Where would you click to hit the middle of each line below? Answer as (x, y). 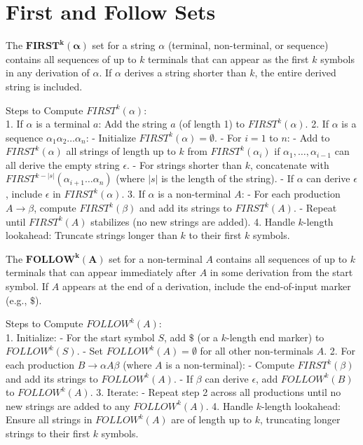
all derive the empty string (63, 164)
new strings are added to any (68, 405)
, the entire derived (295, 73)
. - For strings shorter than (184, 164)
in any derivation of (48, 73)
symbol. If (27, 286)
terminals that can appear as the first (228, 59)
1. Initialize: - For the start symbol (80, 337)
